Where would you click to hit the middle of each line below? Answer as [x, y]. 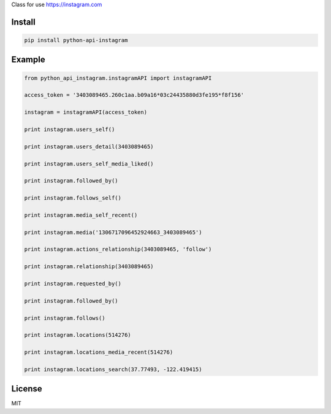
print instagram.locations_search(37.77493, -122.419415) [113, 369]
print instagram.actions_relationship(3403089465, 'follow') [118, 249]
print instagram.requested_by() [73, 284]
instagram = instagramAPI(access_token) [86, 112]
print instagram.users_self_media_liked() [89, 164]
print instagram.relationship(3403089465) [89, 267]
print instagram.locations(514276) [78, 335]
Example [28, 60]
